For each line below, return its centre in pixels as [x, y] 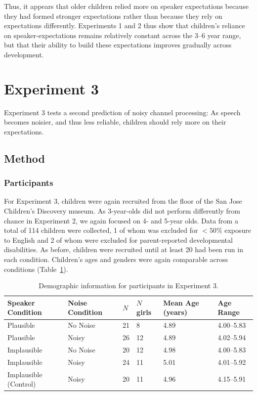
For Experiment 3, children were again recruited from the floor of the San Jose [123, 201]
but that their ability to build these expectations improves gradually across [118, 45]
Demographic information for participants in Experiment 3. [128, 285]
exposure [238, 230]
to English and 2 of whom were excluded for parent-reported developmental [118, 240]
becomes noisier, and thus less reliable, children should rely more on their [115, 122]
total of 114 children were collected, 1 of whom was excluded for [101, 230]
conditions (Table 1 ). [36, 269]
